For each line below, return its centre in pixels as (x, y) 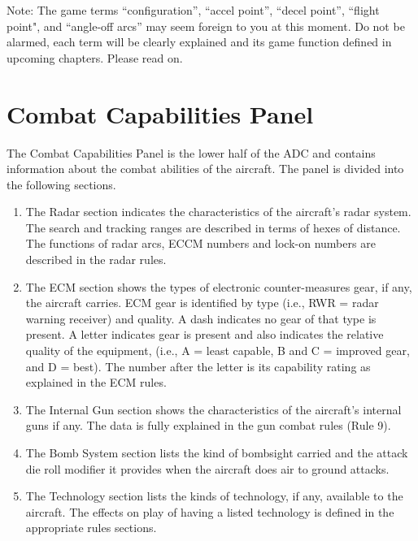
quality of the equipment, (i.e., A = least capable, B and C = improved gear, (218, 351)
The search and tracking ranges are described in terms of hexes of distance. (213, 227)
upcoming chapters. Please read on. (95, 57)
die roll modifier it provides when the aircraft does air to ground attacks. (207, 468)
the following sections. (61, 184)
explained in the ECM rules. (96, 382)
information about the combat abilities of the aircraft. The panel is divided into (205, 169)
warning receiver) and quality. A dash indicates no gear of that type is (201, 318)
